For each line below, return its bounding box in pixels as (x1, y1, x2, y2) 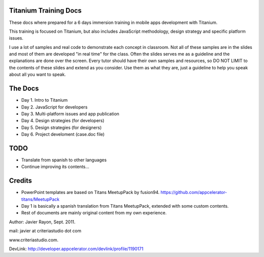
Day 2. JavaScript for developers (21, 104, 88, 110)
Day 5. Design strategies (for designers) (21, 125, 102, 130)
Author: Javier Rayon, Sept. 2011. (9, 219, 76, 225)
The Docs (9, 85, 39, 93)
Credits (9, 176, 32, 185)
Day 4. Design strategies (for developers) (21, 118, 105, 124)
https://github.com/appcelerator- (160, 190, 227, 195)
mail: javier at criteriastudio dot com (9, 228, 82, 234)
